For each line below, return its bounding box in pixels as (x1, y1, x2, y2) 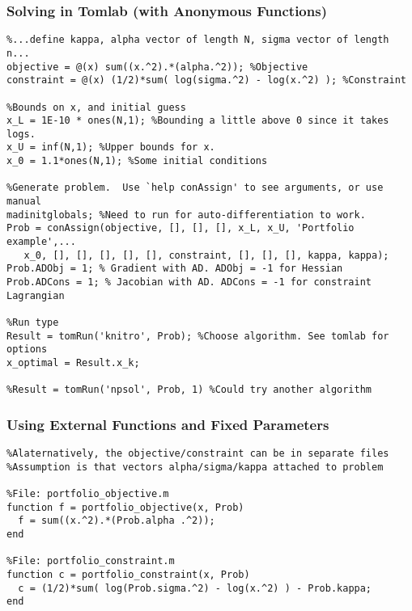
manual (6, 196, 41, 208)
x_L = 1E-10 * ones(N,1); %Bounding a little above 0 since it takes (6, 115, 389, 127)
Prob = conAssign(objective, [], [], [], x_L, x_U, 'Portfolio (6, 222, 355, 234)
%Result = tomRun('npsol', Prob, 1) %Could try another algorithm (6, 384, 372, 396)
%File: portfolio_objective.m (6, 488, 169, 500)
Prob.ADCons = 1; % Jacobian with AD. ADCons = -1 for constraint (6, 276, 372, 289)
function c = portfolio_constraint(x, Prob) (6, 569, 250, 581)
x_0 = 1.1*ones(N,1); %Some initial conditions (6, 155, 268, 167)
